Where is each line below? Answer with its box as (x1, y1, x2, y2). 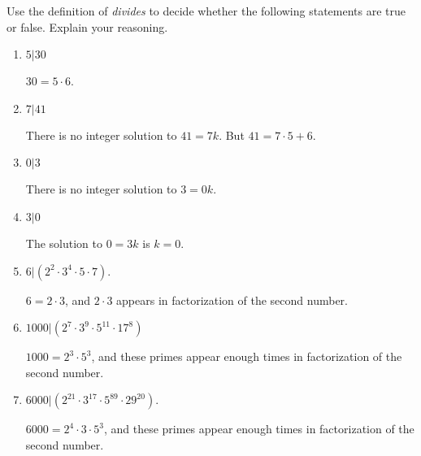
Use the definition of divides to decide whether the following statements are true (7, 2, 406, 19)
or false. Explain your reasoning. (7, 18, 168, 35)
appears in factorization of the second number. (116, 291, 348, 308)
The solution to (25, 234, 102, 251)
